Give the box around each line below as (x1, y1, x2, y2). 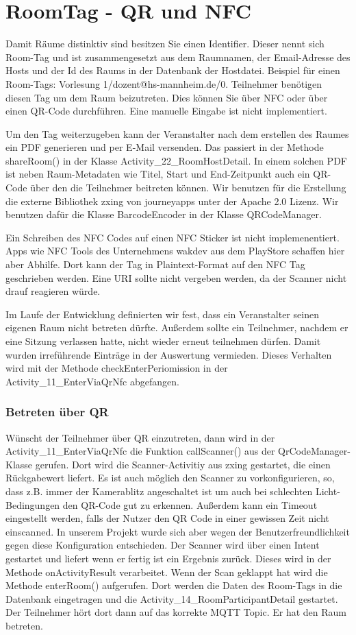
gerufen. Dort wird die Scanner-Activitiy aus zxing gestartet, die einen (35, 457, 331, 471)
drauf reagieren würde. (5, 284, 101, 298)
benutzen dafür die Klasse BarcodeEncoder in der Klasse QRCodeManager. (5, 207, 322, 221)
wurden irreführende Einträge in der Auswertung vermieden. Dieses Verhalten (5, 347, 332, 361)
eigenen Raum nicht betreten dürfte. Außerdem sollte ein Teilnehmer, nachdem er (5, 320, 348, 335)
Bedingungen (5, 497, 60, 512)
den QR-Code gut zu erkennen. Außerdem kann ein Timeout (62, 497, 318, 512)
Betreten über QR (5, 403, 109, 420)
